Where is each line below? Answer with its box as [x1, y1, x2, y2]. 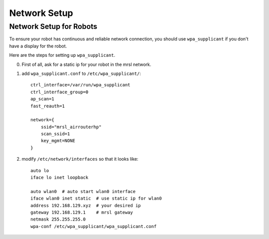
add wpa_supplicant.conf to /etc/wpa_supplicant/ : [21, 70, 141, 76]
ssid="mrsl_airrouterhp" [40, 124, 102, 130]
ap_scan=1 [30, 96, 54, 102]
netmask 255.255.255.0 [30, 217, 86, 222]
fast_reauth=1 [30, 103, 65, 109]
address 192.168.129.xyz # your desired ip [30, 203, 141, 208]
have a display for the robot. [9, 43, 67, 49]
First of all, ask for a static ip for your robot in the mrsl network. [21, 61, 151, 67]
